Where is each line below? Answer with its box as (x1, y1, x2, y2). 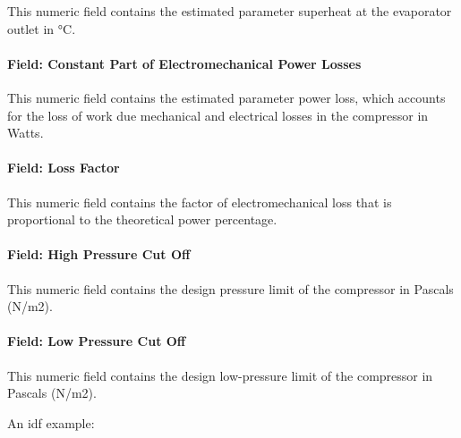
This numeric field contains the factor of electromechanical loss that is (7, 192, 392, 211)
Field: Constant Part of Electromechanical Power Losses (7, 54, 362, 72)
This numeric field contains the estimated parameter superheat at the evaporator (7, 2, 452, 20)
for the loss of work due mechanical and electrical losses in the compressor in (7, 105, 429, 124)
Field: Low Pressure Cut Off (7, 332, 186, 350)
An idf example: (7, 413, 95, 432)
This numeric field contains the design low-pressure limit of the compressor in (7, 366, 433, 384)
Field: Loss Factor (7, 158, 120, 177)
